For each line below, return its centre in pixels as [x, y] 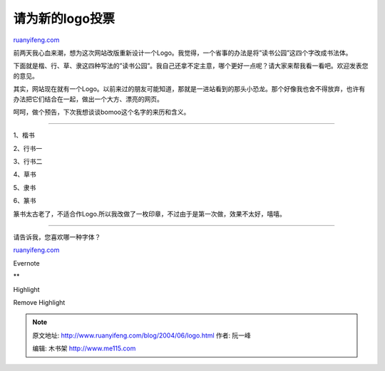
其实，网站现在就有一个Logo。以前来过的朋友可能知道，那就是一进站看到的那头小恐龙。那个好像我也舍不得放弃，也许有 [189, 89]
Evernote [26, 263]
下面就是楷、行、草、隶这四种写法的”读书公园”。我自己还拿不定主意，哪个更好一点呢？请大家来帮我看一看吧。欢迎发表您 [191, 66]
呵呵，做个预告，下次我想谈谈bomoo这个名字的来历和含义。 [102, 112]
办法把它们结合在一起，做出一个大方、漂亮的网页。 [88, 99]
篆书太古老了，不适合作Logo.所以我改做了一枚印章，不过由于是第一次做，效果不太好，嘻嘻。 [150, 214]
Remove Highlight [39, 302]
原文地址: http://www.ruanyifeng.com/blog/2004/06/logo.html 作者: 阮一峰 [142, 335]
